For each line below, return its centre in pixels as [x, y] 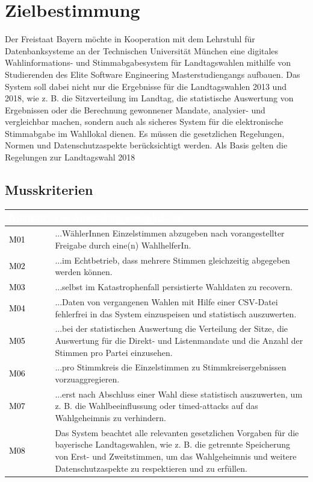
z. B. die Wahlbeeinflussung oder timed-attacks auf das [156, 406]
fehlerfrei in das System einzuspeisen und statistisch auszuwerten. [176, 313]
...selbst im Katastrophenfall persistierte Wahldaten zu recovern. [174, 287]
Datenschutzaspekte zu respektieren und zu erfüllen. [151, 468]
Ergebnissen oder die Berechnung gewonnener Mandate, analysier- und [135, 109]
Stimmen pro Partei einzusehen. [114, 352]
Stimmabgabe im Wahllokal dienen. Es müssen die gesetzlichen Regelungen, [145, 133]
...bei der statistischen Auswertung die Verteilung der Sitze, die [172, 328]
